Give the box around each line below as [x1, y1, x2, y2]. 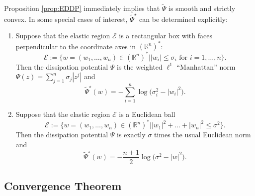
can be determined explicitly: [139, 13, 228, 24]
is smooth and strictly [169, 3, 236, 13]
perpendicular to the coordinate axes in [15, 41, 136, 51]
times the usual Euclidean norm [154, 129, 251, 140]
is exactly [116, 129, 146, 140]
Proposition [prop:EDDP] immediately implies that [4, 3, 160, 13]
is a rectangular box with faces [119, 30, 212, 41]
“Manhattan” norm [176, 61, 236, 72]
